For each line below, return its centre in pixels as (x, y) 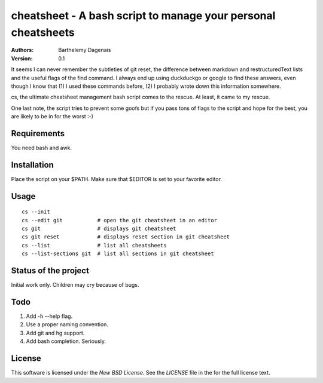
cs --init (36, 212)
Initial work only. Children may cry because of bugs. (75, 285)
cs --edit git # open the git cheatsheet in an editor (120, 220)
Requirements (38, 134)
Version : (22, 58)
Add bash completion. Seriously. (66, 341)
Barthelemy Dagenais (85, 50)
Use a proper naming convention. (67, 324)
